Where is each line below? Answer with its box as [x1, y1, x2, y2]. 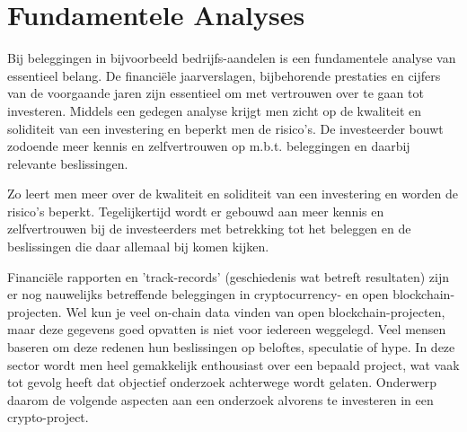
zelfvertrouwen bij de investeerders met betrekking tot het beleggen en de [7, 219, 411, 238]
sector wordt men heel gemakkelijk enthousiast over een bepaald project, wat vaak [7, 355, 460, 374]
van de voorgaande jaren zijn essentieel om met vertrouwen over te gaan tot [7, 84, 424, 102]
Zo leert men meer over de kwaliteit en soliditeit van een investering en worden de [7, 184, 458, 203]
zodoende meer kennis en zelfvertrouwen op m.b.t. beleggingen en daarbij [7, 137, 410, 155]
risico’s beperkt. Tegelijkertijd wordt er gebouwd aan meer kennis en [7, 201, 384, 220]
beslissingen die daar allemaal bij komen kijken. [7, 237, 269, 256]
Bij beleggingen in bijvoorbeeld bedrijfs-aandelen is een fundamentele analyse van [7, 48, 456, 67]
